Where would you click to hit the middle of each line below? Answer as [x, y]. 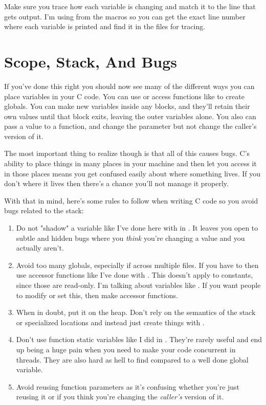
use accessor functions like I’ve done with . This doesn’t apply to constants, [135, 275]
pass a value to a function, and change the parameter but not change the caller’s [130, 126]
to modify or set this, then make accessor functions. [97, 295]
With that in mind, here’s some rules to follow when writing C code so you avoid [131, 200]
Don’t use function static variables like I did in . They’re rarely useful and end [139, 339]
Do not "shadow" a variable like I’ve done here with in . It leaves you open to [137, 228]
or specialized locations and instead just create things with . [110, 322]
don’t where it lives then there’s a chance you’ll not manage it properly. [116, 183]
